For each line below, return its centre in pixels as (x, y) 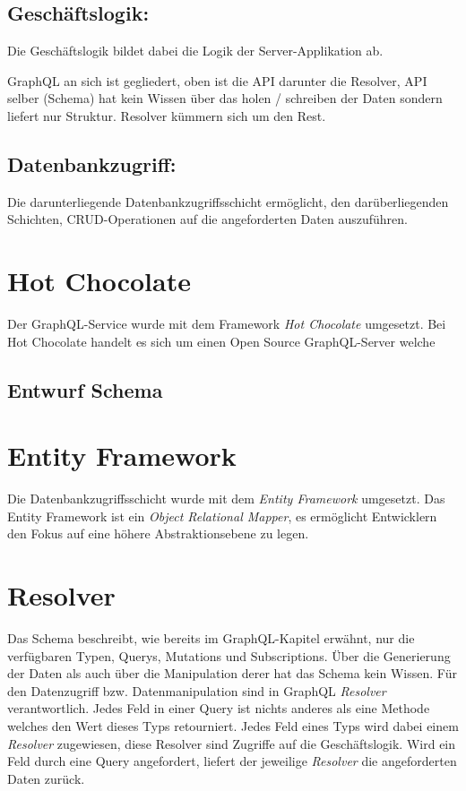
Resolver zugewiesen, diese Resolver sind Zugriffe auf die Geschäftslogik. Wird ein (232, 743)
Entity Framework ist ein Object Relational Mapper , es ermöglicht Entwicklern (222, 516)
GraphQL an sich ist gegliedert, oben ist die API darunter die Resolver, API (217, 80)
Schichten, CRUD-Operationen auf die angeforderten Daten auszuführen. (207, 219)
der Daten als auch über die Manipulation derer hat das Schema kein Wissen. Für (232, 673)
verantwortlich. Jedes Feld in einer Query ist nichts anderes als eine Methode (219, 708)
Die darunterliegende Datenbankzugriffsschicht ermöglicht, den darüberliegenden (228, 201)
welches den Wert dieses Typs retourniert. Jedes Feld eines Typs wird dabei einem (233, 726)
